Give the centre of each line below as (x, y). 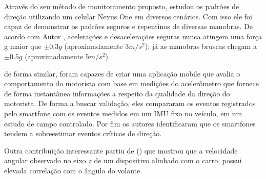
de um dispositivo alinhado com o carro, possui (168, 160)
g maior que (23, 46)
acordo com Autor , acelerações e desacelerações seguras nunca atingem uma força (133, 36)
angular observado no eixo (45, 160)
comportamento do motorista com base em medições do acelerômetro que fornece (131, 83)
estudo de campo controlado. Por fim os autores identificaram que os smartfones (130, 123)
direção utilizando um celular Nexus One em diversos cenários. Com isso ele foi (128, 16)
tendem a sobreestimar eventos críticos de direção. (83, 133)
